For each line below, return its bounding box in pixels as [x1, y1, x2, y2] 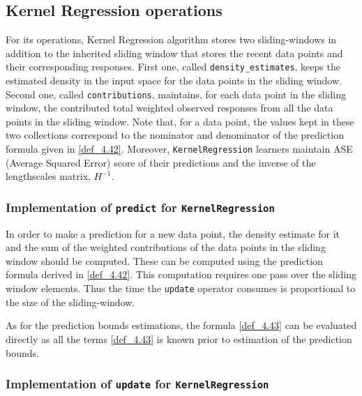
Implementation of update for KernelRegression [6, 375, 269, 393]
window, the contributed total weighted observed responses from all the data [6, 100, 333, 115]
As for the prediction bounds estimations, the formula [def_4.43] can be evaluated [6, 318, 357, 333]
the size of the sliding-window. [6, 294, 135, 309]
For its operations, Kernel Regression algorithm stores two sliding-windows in [6, 32, 337, 47]
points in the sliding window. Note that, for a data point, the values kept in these [6, 114, 354, 128]
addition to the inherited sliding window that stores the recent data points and [6, 45, 343, 60]
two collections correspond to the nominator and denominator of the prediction [6, 128, 344, 142]
